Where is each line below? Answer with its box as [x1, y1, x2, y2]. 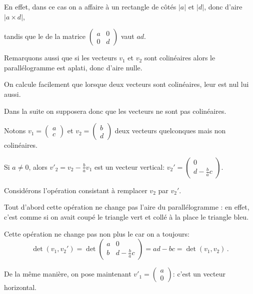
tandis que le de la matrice [4, 31, 86, 41]
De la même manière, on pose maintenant [4, 269, 131, 279]
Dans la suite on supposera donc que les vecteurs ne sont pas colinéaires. [4, 105, 226, 116]
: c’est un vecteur [172, 269, 225, 279]
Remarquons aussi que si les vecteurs [4, 52, 117, 63]
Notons [4, 125, 26, 136]
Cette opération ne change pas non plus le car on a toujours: [4, 228, 189, 239]
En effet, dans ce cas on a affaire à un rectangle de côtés [4, 1, 176, 11]
